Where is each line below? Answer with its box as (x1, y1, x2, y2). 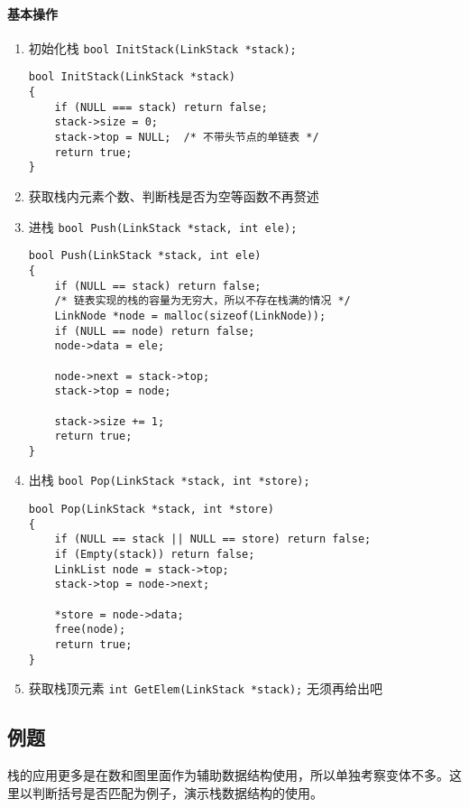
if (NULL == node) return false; (54, 324, 255, 338)
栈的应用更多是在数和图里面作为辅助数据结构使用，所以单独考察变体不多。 (7, 766, 449, 785)
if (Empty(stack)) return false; (54, 548, 255, 562)
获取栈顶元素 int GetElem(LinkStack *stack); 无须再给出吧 (28, 679, 382, 698)
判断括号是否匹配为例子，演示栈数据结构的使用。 (32, 783, 323, 802)
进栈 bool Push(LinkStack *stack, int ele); (28, 217, 298, 236)
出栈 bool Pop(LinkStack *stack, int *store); (28, 470, 310, 489)
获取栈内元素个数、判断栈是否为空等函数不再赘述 (28, 187, 319, 206)
